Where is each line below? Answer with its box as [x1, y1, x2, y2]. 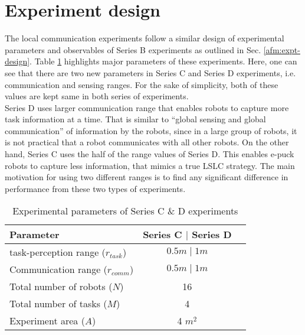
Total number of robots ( [9, 279, 113, 294]
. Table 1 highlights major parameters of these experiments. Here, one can [29, 55, 297, 67]
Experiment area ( [9, 314, 85, 328]
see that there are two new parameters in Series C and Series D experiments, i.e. [5, 66, 296, 79]
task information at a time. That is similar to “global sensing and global [5, 113, 266, 125]
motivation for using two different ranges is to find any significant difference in [5, 171, 288, 183]
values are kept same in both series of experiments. [5, 90, 189, 102]
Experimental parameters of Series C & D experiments [12, 204, 238, 218]
